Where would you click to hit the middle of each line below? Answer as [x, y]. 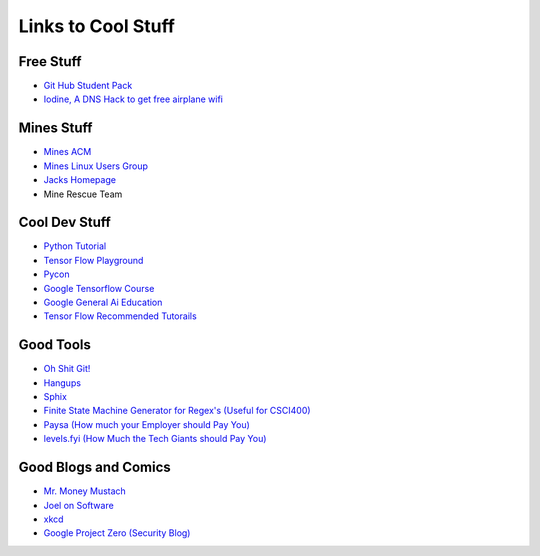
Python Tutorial [75, 246]
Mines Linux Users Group [96, 166]
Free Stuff [50, 61]
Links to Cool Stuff [96, 26]
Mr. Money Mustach [85, 491]
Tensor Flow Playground [93, 260]
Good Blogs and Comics [95, 467]
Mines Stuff [55, 128]
